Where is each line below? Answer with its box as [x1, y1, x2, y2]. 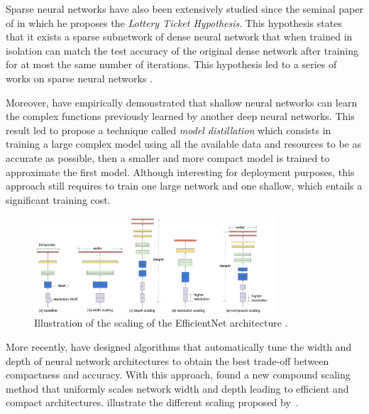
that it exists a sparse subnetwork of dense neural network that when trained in [6, 29, 353, 44]
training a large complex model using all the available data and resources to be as [6, 136, 361, 151]
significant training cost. [6, 192, 111, 207]
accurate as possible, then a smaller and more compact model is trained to [6, 150, 330, 165]
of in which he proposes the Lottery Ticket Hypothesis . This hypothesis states [6, 15, 342, 30]
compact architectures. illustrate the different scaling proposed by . [6, 395, 299, 410]
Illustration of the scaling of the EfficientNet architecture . [34, 315, 288, 330]
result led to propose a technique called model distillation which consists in [6, 122, 331, 137]
